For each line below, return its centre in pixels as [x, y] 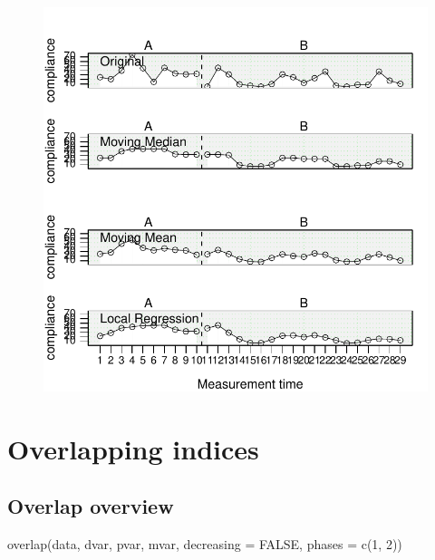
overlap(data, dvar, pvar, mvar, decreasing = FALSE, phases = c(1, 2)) [205, 544]
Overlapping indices [133, 448]
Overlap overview [91, 506]
